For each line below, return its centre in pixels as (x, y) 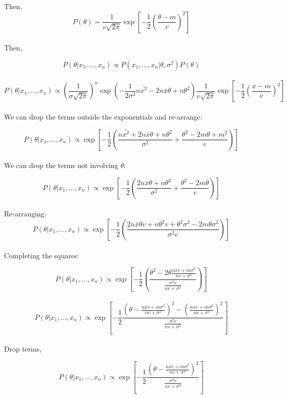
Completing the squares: (42, 255)
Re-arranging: (25, 214)
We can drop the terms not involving (61, 165)
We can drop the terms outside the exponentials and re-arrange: (103, 116)
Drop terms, (23, 349)
